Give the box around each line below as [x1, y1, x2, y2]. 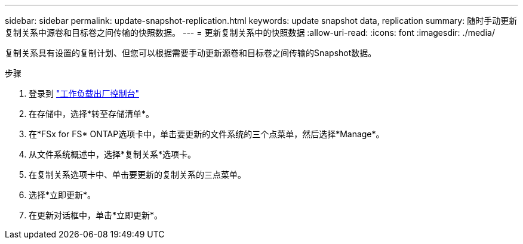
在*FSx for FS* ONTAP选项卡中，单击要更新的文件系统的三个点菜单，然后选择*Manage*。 [29, 129, 384, 139]
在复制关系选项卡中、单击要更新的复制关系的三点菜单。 [29, 169, 246, 180]
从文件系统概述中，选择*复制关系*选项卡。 [29, 149, 196, 159]
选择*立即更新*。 [29, 190, 96, 200]
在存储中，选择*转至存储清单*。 [29, 109, 155, 119]
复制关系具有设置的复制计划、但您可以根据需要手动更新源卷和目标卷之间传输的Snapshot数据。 [5, 48, 377, 58]
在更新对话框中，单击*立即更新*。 [29, 210, 163, 220]
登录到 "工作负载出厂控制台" [29, 88, 139, 98]
